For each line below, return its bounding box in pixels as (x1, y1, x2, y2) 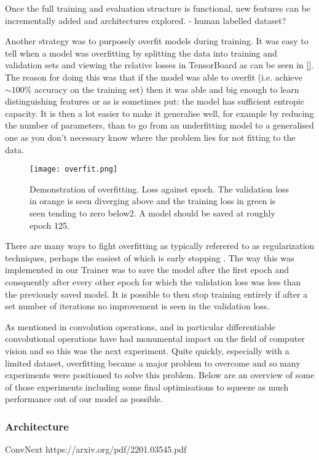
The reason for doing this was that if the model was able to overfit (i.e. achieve (5, 70, 302, 83)
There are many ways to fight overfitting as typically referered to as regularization (5, 239, 315, 252)
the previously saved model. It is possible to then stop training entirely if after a (5, 287, 308, 300)
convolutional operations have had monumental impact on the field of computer (5, 332, 305, 345)
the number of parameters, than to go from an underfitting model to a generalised (5, 119, 314, 132)
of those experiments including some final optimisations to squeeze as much (5, 380, 289, 393)
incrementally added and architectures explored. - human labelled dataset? (5, 14, 286, 26)
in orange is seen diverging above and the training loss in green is (30, 194, 276, 207)
